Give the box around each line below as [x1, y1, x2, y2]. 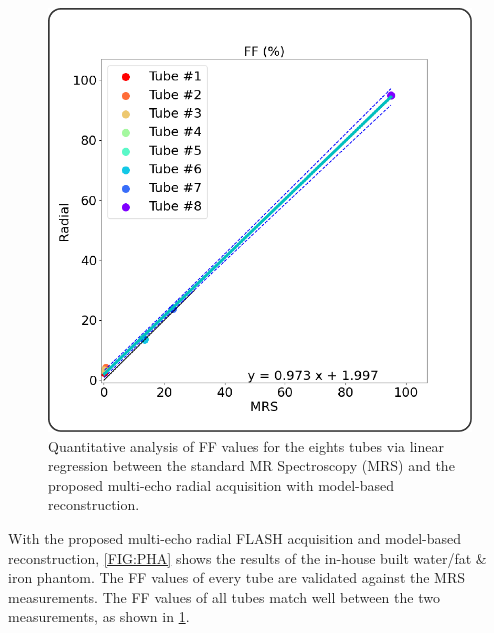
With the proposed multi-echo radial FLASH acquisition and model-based [8, 527, 462, 548]
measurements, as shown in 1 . [8, 606, 190, 627]
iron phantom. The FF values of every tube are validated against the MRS [8, 567, 466, 588]
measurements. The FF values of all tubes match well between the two [8, 586, 440, 607]
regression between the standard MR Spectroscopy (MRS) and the [48, 455, 455, 476]
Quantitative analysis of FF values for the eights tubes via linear [48, 435, 444, 456]
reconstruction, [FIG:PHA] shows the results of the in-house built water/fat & [8, 547, 487, 568]
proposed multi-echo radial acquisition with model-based [48, 474, 395, 495]
